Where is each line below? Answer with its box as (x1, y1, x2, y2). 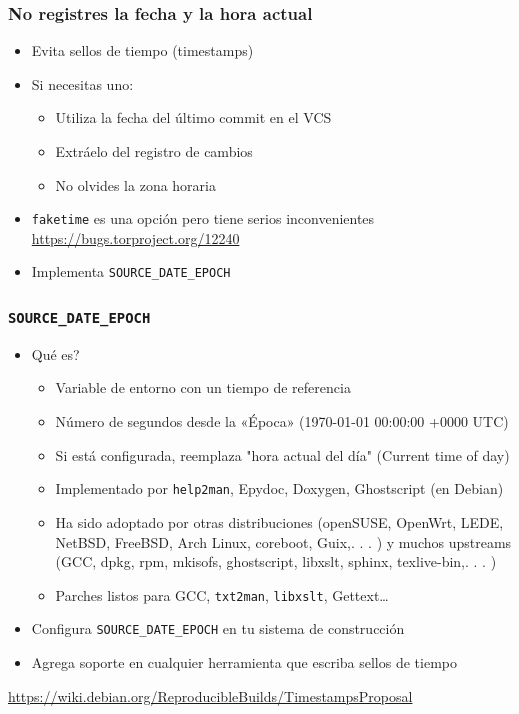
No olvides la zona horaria (55, 174, 216, 195)
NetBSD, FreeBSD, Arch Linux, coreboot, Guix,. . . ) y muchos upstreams (55, 531, 512, 552)
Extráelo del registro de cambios (55, 141, 253, 161)
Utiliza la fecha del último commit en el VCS (55, 107, 332, 128)
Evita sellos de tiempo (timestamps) (31, 40, 254, 61)
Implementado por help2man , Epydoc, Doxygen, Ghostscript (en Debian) (55, 478, 504, 499)
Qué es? (31, 343, 80, 364)
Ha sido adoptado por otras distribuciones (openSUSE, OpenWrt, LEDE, (55, 511, 504, 532)
